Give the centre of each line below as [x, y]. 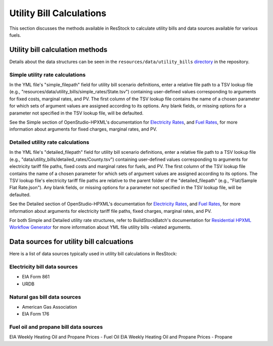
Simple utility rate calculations [48, 75]
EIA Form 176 [36, 314]
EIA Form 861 [36, 277]
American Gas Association [50, 307]
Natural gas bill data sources [45, 297]
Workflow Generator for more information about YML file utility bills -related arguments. [100, 227]
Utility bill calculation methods [58, 50]
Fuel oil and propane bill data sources [56, 327]
